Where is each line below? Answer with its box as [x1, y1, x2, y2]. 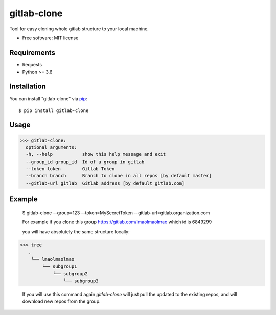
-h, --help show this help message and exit [26, 151, 166, 157]
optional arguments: [26, 144, 77, 150]
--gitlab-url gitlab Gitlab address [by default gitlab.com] [26, 180, 185, 186]
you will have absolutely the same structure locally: [22, 228, 130, 235]
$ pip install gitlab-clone [18, 107, 89, 114]
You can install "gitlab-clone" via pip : [9, 96, 87, 102]
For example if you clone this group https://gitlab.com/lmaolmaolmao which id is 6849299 [22, 219, 212, 225]
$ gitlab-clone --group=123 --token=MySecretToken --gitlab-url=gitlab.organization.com [22, 210, 210, 216]
